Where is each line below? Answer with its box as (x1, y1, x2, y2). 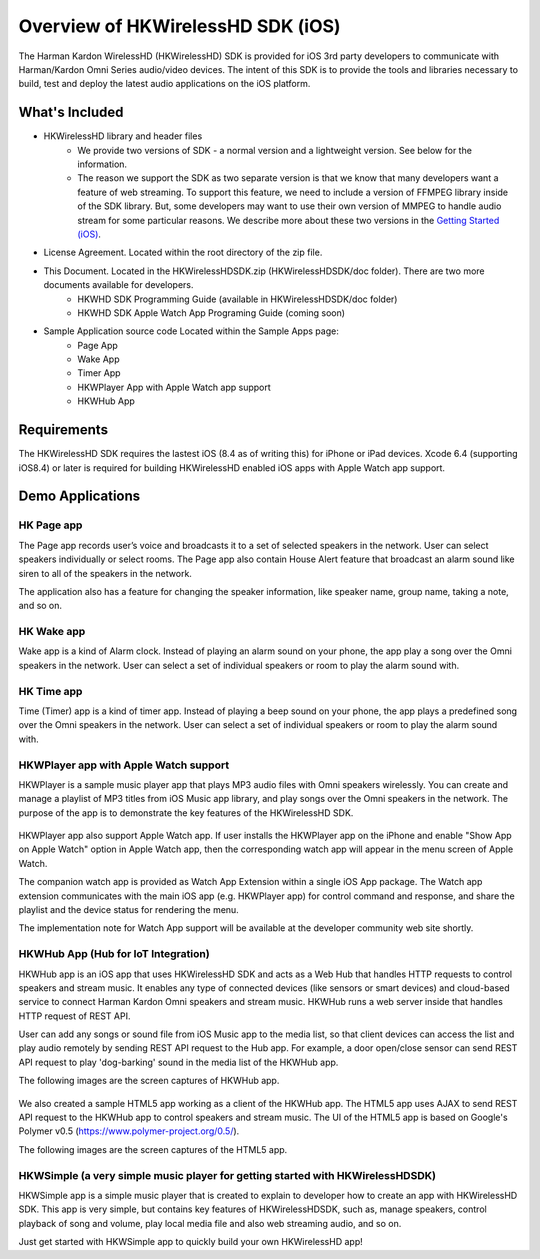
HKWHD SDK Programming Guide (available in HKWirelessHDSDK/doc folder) (77, 293, 398, 305)
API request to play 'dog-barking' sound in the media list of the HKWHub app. (18, 1056, 339, 1068)
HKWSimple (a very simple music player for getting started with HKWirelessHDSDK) (18, 1168, 437, 1182)
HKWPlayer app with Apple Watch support (18, 758, 230, 772)
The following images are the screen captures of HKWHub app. (18, 1075, 280, 1087)
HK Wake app (18, 625, 86, 639)
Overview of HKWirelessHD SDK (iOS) (18, 15, 341, 37)
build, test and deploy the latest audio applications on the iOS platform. (18, 78, 311, 90)
